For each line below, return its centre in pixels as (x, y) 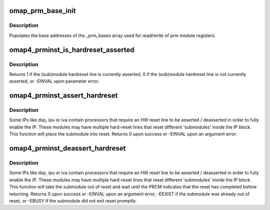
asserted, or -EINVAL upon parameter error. (54, 81)
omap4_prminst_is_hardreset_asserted (72, 50)
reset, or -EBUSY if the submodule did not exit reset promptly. (73, 200)
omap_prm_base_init (42, 11)
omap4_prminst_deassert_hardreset (67, 148)
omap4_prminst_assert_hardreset (63, 96)
